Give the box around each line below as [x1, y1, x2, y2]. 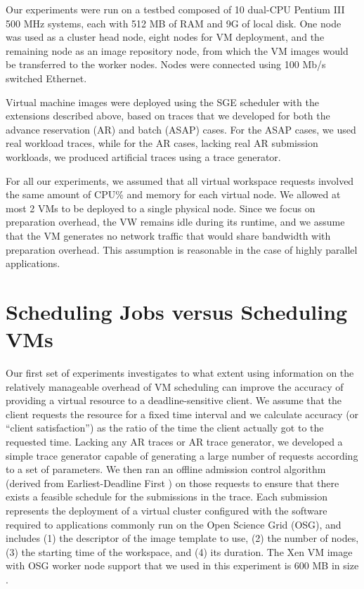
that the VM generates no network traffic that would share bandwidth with [6, 228, 331, 242]
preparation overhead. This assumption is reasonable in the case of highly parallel [6, 242, 358, 257]
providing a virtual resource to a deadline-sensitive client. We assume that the [6, 393, 342, 408]
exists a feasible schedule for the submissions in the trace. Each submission [6, 489, 328, 504]
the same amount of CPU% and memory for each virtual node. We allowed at [6, 187, 341, 202]
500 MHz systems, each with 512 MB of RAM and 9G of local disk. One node [6, 15, 342, 30]
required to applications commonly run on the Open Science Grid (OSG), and [6, 517, 342, 531]
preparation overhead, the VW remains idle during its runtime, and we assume [6, 214, 345, 229]
